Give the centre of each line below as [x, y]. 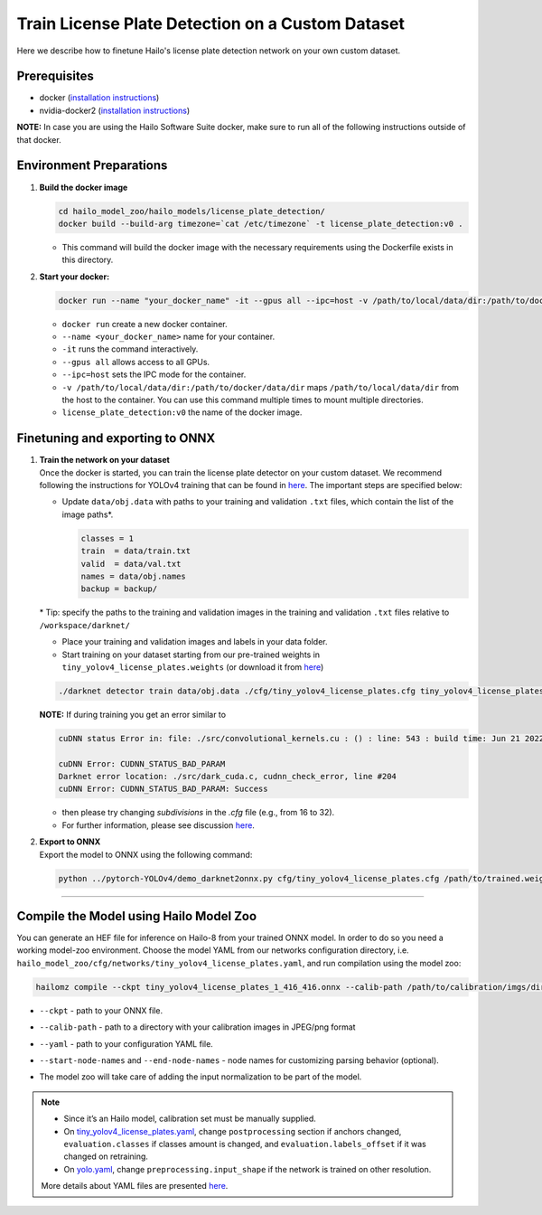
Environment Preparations [92, 166]
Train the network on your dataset [105, 460]
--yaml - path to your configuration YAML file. [126, 1043]
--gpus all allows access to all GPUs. [136, 362]
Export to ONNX [70, 842]
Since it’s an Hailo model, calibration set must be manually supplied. [190, 1119]
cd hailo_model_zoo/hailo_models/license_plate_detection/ [192, 211]
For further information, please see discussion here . [158, 825]
